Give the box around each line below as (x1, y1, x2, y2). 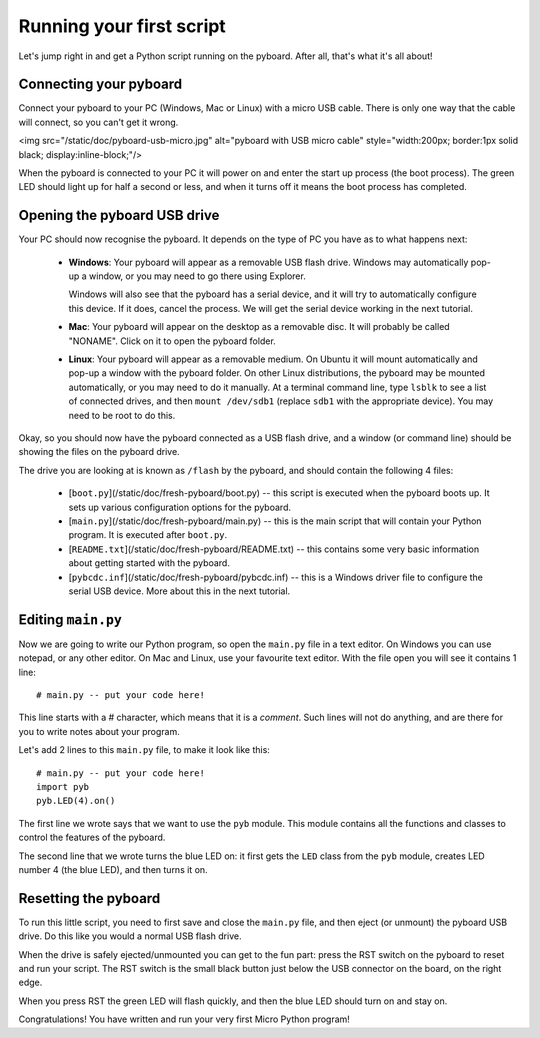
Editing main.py (18, 611, 122, 628)
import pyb (36, 781, 90, 792)
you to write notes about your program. (18, 725, 180, 737)
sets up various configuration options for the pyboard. (68, 501, 292, 513)
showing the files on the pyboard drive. (18, 446, 180, 458)
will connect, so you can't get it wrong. (18, 116, 179, 128)
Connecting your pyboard (18, 76, 183, 93)
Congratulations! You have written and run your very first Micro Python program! (18, 1013, 350, 1025)
